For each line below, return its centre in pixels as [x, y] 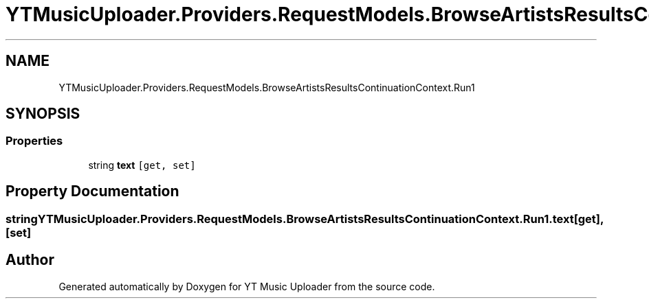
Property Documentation [92, 191]
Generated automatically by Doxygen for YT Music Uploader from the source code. [247, 286]
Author [30, 260]
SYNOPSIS [43, 114]
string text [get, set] [142, 165]
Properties [34, 141]
